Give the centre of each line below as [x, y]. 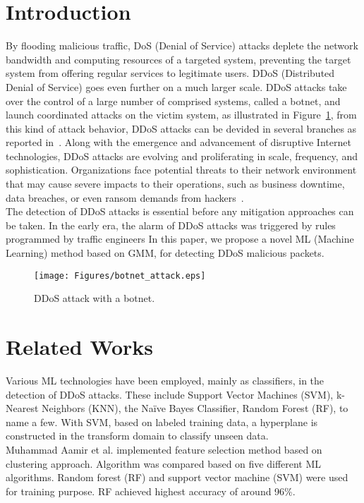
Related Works [80, 347]
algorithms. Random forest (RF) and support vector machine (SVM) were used [177, 477]
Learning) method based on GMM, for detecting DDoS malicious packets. [165, 253]
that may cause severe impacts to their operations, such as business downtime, [175, 184]
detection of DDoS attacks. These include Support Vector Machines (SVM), [170, 394]
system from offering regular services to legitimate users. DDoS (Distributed [170, 73]
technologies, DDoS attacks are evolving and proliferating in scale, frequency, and [182, 156]
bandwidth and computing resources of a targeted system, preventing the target [178, 59]
